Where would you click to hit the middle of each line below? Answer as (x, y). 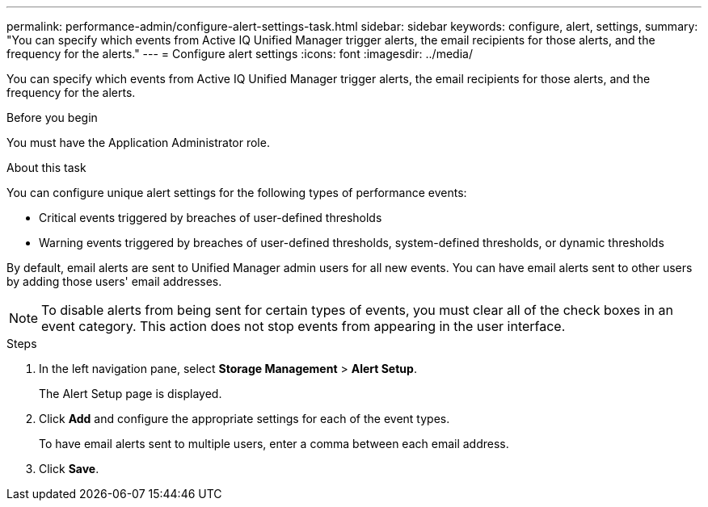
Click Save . (69, 469)
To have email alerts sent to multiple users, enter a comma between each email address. (274, 444)
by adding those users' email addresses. (114, 281)
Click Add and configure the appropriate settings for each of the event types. (244, 419)
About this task (46, 168)
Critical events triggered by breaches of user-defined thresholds (211, 218)
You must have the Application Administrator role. (138, 142)
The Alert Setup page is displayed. (131, 394)
